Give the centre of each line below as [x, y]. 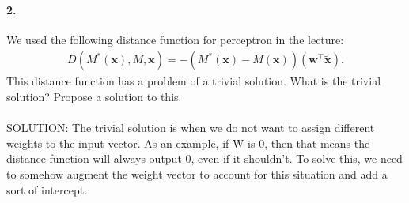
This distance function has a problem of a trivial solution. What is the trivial [194, 81]
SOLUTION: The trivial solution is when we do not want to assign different [191, 128]
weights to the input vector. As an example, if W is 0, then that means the [188, 143]
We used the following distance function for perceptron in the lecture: [175, 39]
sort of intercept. [47, 189]
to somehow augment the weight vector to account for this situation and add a [197, 173]
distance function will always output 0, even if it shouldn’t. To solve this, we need [204, 158]
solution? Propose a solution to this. [94, 97]
